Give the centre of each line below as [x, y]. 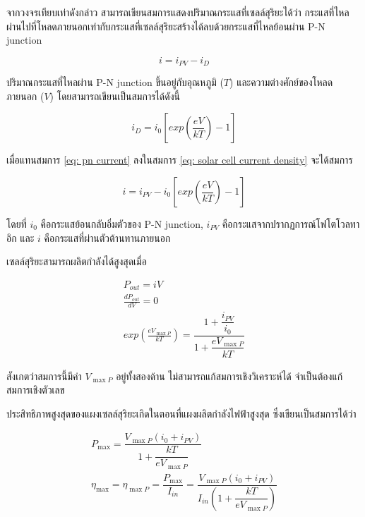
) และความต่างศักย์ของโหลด [281, 82]
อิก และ [20, 237]
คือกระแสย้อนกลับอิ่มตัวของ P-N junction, [122, 224]
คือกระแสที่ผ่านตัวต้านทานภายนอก [107, 237]
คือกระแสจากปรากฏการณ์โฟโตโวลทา [291, 224]
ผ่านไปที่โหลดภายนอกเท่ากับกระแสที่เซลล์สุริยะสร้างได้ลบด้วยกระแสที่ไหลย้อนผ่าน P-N [166, 26]
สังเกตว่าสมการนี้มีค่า [44, 376]
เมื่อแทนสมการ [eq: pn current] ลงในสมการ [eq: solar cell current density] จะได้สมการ [180, 160]
